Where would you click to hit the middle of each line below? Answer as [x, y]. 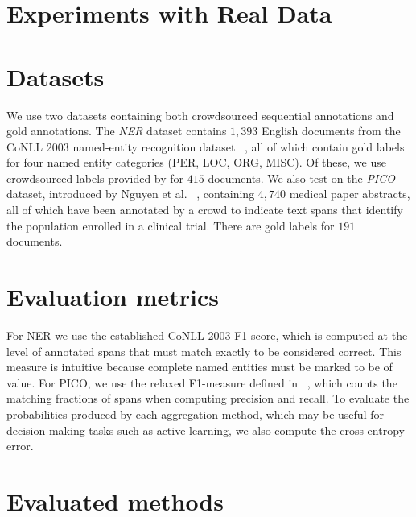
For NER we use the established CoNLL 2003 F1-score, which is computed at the [207, 335]
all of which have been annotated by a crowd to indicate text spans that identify [205, 210]
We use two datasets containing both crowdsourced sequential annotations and [200, 115]
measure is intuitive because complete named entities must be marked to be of [200, 367]
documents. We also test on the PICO [302, 178]
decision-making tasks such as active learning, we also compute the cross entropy [206, 430]
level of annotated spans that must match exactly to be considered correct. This [204, 351]
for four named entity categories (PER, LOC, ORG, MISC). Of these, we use [196, 162]
